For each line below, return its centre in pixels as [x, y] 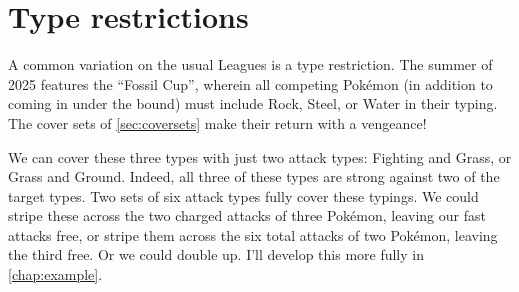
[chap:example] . [55, 274]
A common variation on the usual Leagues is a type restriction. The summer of [250, 64]
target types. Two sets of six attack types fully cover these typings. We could [243, 195]
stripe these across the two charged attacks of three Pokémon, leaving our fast [247, 215]
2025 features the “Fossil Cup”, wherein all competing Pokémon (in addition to [250, 83]
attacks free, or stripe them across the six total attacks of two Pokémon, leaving [253, 234]
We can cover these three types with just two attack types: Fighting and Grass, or [260, 156]
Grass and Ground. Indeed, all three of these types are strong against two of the [254, 176]
